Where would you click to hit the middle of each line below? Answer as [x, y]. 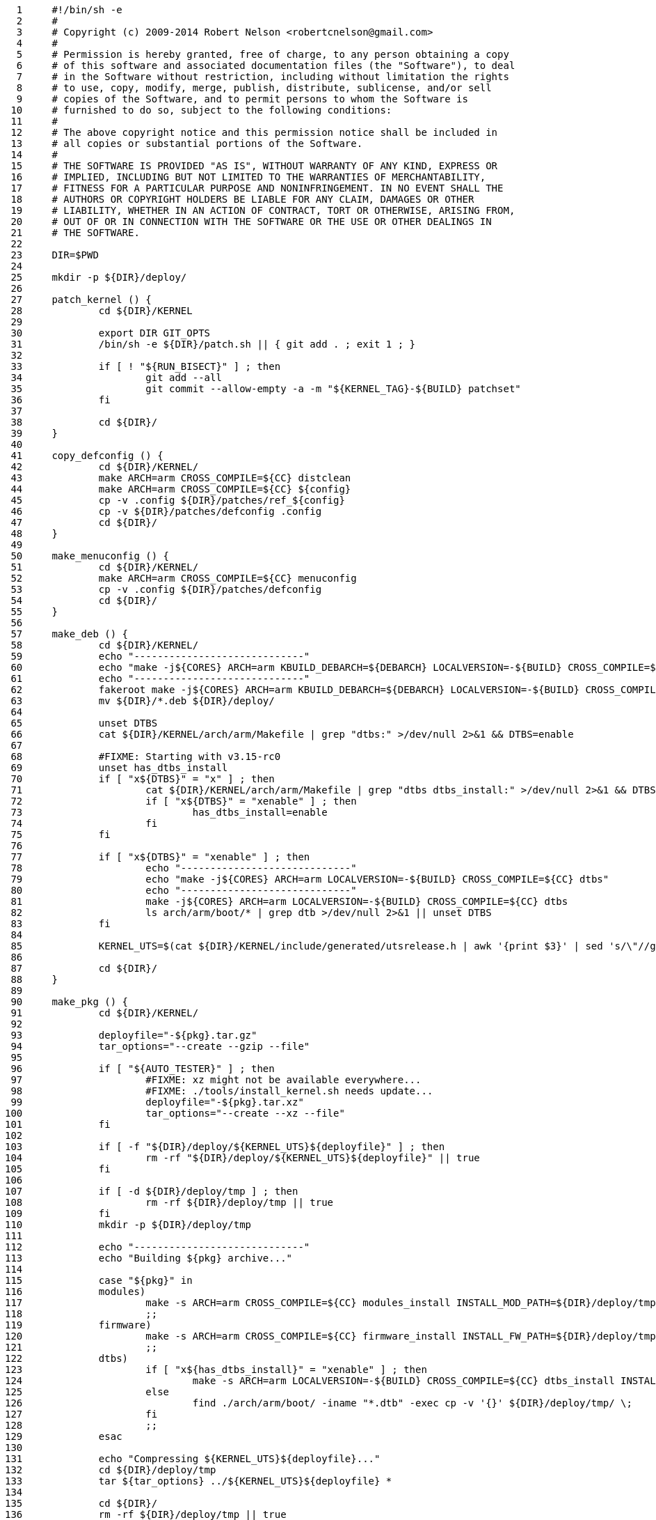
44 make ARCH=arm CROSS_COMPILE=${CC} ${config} [181, 489]
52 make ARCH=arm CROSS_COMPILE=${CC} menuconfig [184, 578]
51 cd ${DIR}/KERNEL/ [105, 567]
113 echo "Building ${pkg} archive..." [149, 1258]
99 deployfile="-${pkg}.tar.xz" [157, 1102]
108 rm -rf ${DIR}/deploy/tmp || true [169, 1202]
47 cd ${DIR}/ [84, 522]
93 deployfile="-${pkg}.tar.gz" [134, 1035]
